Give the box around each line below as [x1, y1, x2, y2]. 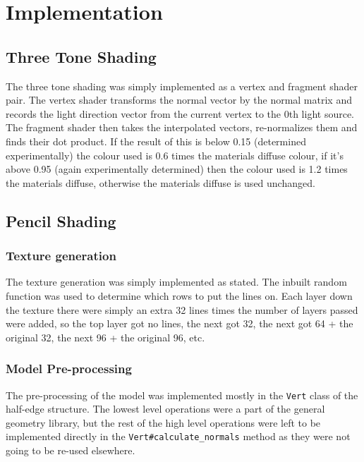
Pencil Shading [6, 209, 116, 231]
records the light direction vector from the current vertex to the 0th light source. [6, 106, 354, 121]
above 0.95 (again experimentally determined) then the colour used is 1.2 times [6, 162, 348, 176]
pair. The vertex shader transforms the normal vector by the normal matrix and [6, 92, 352, 107]
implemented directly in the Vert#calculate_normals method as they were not [6, 429, 351, 444]
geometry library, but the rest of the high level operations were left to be [6, 415, 321, 430]
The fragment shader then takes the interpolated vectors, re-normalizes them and [6, 120, 358, 135]
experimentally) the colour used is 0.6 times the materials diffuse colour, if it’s [6, 147, 344, 162]
